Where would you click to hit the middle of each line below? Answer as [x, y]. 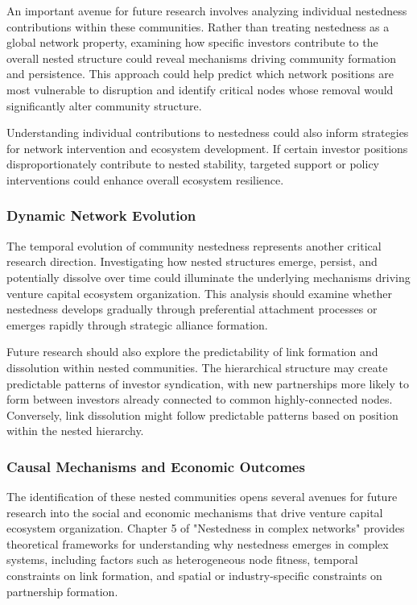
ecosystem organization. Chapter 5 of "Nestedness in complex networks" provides [206, 528]
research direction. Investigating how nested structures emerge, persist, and [192, 261]
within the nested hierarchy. [75, 431]
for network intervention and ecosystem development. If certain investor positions [207, 148]
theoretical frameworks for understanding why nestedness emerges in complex [198, 543]
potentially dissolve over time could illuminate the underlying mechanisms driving [208, 277]
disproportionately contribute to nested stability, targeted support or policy [193, 164]
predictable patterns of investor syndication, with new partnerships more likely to [208, 383]
